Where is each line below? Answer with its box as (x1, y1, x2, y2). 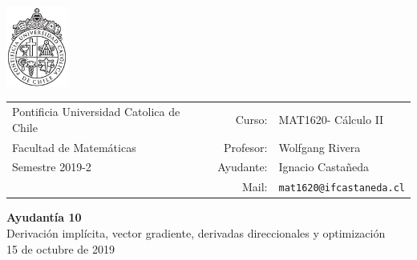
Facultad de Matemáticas (12, 138, 136, 155)
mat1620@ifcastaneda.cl (278, 182, 405, 194)
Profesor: (224, 138, 268, 155)
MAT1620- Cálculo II (278, 110, 384, 127)
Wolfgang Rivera (278, 138, 361, 155)
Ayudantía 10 (6, 209, 82, 226)
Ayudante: (217, 158, 268, 175)
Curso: (235, 110, 268, 127)
